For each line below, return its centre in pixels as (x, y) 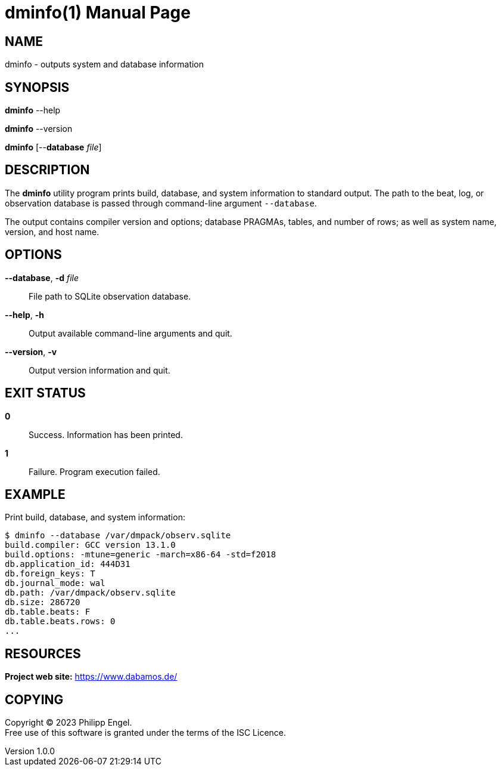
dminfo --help (33, 110)
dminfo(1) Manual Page (98, 13)
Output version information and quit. (99, 370)
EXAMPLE (35, 494)
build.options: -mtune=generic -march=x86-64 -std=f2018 (141, 555)
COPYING (34, 699)
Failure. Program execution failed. (94, 471)
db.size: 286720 (43, 602)
